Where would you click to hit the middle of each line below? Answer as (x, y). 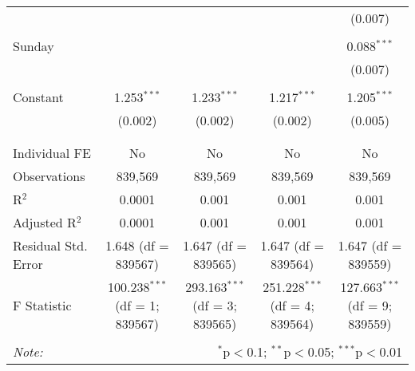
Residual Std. (50, 245)
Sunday (34, 46)
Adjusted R (45, 222)
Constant (38, 97)
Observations (49, 176)
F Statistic (42, 305)
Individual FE (52, 153)
